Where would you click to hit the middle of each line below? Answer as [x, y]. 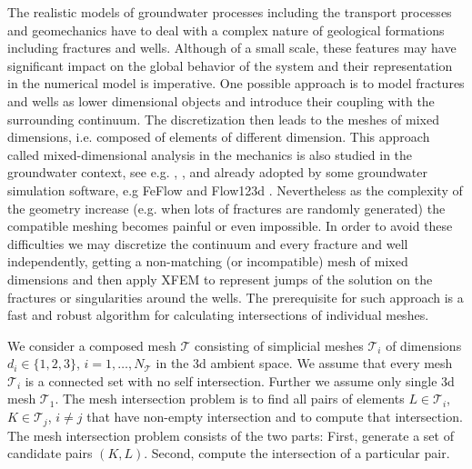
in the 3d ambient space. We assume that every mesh [304, 363]
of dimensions [424, 345]
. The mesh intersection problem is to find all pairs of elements [230, 399]
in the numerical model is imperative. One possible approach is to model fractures [236, 83]
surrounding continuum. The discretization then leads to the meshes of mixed [223, 119]
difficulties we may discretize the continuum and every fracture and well [208, 243]
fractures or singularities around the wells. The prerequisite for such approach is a [236, 297]
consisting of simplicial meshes [279, 345]
